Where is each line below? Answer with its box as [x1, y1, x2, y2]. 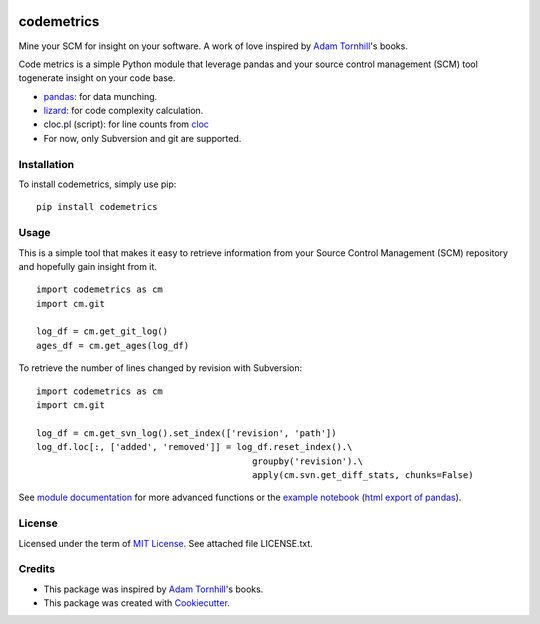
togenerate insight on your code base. [18, 72, 176, 84]
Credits [18, 562, 55, 576]
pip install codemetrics [36, 201, 158, 213]
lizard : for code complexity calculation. [43, 105, 204, 117]
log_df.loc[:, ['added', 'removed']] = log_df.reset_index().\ [36, 441, 353, 453]
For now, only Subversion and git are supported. [43, 132, 242, 144]
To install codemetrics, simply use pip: [18, 178, 177, 190]
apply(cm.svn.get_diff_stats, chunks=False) [251, 470, 474, 480]
